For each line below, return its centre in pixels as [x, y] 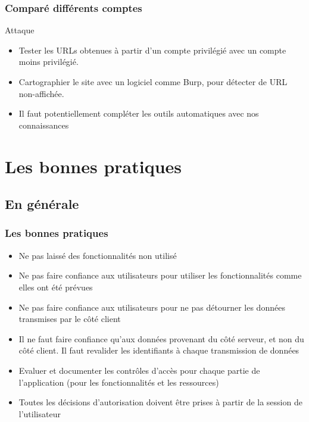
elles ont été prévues [56, 287]
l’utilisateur [40, 413]
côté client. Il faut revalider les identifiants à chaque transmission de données [159, 350]
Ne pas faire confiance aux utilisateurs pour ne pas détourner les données [152, 307]
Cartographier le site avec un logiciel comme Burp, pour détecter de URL [153, 82]
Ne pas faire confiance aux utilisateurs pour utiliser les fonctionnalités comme [160, 275]
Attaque [20, 30]
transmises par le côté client [70, 319]
